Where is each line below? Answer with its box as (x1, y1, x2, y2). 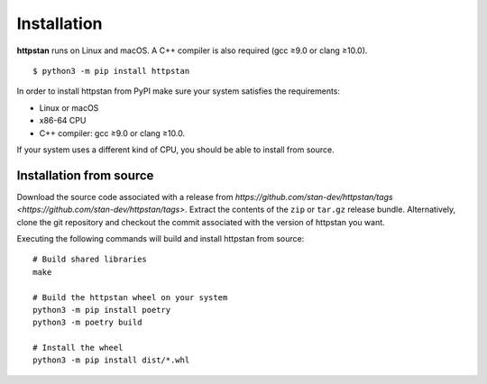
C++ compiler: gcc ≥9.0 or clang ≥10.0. (39, 127, 185, 139)
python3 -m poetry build (32, 317, 142, 328)
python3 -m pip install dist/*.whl (32, 355, 190, 365)
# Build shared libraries (32, 254, 148, 265)
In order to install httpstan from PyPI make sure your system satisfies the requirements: (16, 86, 341, 96)
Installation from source (16, 168, 154, 183)
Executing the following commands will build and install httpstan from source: (16, 233, 305, 243)
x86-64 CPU (39, 115, 87, 126)
